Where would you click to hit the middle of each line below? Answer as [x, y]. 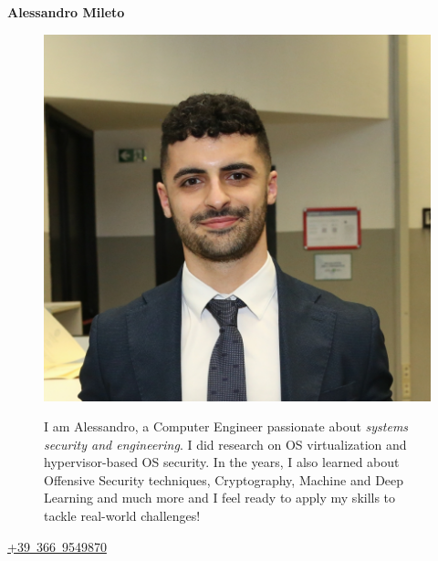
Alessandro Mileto [66, 12]
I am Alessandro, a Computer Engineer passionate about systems [226, 426]
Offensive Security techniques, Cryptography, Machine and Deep [224, 479]
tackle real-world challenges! [122, 516]
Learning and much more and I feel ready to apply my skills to [220, 498]
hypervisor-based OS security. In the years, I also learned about [222, 462]
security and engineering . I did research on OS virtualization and [225, 444]
